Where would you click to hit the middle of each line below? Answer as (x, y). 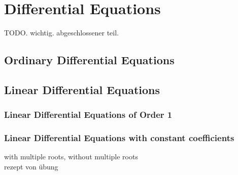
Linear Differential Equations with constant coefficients (119, 138)
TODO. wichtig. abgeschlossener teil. (62, 33)
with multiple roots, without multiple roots (71, 157)
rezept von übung (31, 166)
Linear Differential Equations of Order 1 (88, 115)
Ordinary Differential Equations (89, 60)
